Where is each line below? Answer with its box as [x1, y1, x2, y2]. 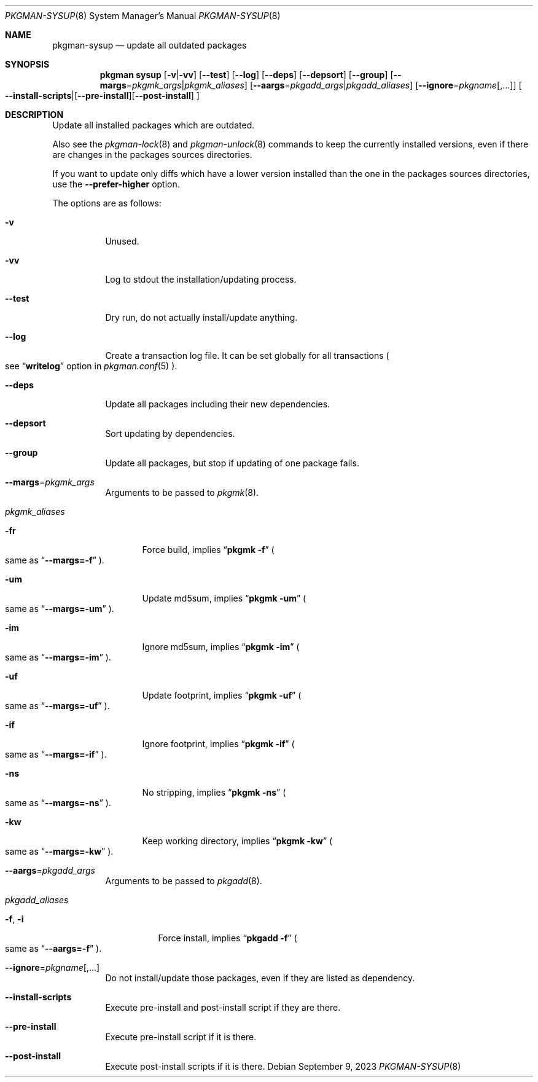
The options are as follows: [52, 198, 162, 208]
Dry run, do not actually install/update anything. [105, 312, 298, 323]
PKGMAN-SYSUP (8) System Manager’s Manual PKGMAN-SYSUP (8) [5, 10, 281, 21]
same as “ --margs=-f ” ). [5, 555, 104, 565]
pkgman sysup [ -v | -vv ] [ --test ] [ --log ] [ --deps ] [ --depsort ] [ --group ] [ [99, 69, 394, 80]
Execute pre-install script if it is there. [105, 1032, 257, 1042]
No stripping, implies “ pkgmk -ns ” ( [142, 787, 286, 798]
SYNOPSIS [5, 59, 50, 69]
